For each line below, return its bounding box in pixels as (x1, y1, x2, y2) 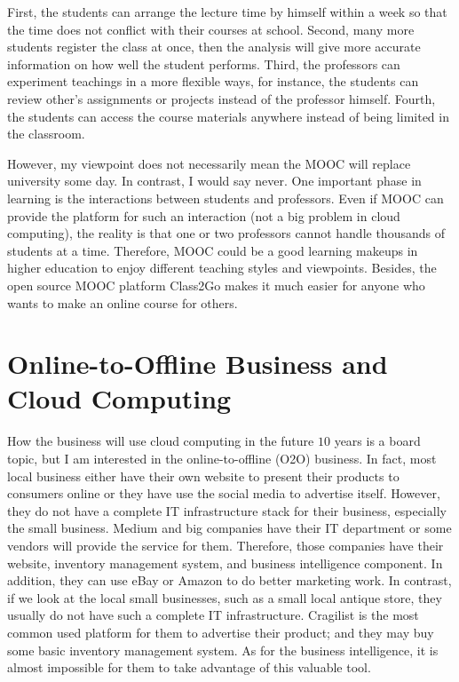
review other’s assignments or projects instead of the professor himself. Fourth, (7, 89, 436, 107)
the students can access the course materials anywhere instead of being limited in (7, 107, 449, 125)
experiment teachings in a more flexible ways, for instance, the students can (7, 72, 419, 91)
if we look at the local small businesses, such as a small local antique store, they (7, 588, 442, 607)
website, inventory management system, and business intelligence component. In (7, 553, 443, 572)
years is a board (334, 432, 421, 450)
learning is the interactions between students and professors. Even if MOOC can (7, 188, 444, 207)
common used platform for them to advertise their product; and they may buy (7, 623, 434, 641)
